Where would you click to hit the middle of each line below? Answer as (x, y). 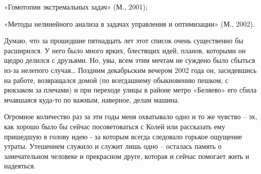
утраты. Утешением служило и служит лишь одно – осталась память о (113, 146)
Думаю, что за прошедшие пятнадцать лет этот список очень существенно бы (124, 40)
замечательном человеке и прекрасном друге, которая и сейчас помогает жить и (127, 156)
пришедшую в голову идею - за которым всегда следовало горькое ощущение (123, 136)
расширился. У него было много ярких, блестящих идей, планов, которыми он (125, 50)
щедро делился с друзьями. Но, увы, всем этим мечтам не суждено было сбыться (130, 60)
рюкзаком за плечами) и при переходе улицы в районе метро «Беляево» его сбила (130, 90)
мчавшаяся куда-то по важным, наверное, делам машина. (92, 99)
